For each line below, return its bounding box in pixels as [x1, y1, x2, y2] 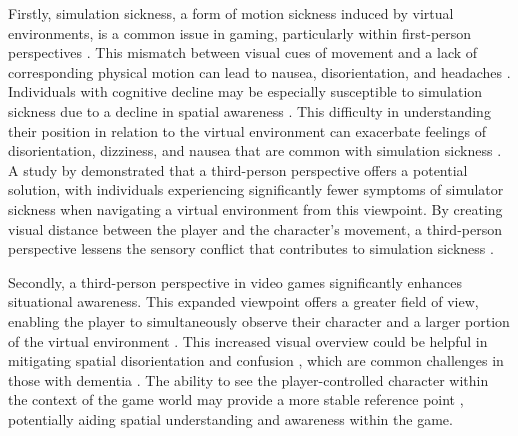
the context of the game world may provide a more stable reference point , [8, 389, 464, 410]
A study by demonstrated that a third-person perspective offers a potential [8, 159, 468, 180]
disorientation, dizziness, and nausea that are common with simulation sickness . [8, 140, 502, 161]
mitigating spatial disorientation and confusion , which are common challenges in [8, 350, 504, 371]
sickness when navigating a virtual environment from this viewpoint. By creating [8, 198, 503, 219]
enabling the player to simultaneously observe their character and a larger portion [8, 310, 510, 331]
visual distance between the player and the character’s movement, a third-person [8, 218, 502, 239]
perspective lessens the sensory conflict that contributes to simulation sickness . [8, 238, 494, 259]
